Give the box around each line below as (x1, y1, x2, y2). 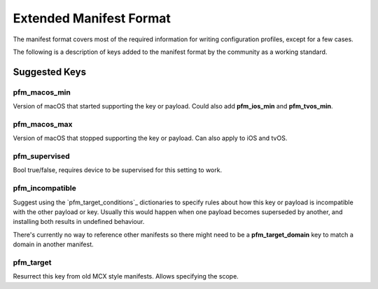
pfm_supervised (13, 151, 70, 161)
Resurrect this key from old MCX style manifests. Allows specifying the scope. (13, 272, 239, 281)
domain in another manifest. (13, 240, 94, 248)
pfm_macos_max (13, 119, 73, 129)
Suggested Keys (13, 66, 87, 78)
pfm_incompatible (13, 183, 76, 193)
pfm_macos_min (13, 87, 71, 97)
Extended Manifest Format (13, 10, 171, 26)
